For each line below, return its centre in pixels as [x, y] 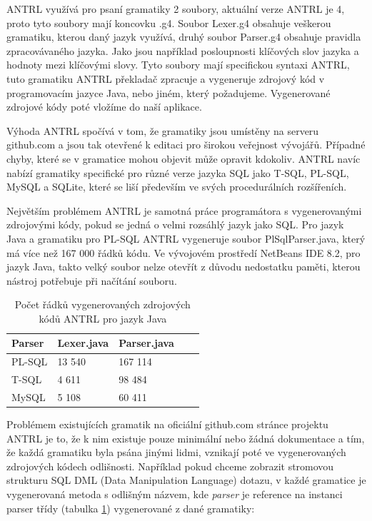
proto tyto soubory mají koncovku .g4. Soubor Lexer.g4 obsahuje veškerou [169, 22]
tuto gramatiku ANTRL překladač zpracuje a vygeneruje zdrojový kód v [166, 78]
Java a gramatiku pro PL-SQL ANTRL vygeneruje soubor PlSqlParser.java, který [186, 238]
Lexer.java [83, 343]
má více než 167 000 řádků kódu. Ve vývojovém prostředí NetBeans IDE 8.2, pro [184, 252]
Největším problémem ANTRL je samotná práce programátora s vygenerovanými [184, 210]
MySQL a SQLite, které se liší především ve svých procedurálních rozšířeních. [177, 187]
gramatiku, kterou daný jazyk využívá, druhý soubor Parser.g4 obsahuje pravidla [184, 37]
